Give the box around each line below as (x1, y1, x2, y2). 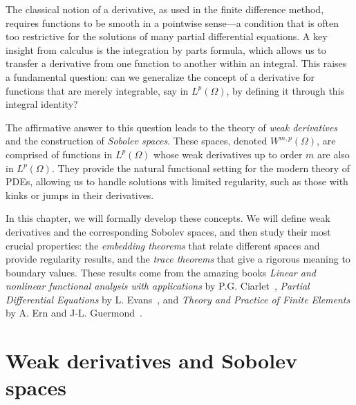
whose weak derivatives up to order (153, 147, 303, 161)
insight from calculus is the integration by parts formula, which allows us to (6, 42, 326, 57)
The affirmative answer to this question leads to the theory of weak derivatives (6, 120, 338, 134)
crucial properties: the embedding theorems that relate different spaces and (6, 238, 320, 252)
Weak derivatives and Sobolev (6, 346, 297, 375)
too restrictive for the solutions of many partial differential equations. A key (6, 29, 328, 44)
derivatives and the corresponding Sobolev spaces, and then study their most (6, 224, 331, 238)
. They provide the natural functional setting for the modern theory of (51, 160, 350, 175)
